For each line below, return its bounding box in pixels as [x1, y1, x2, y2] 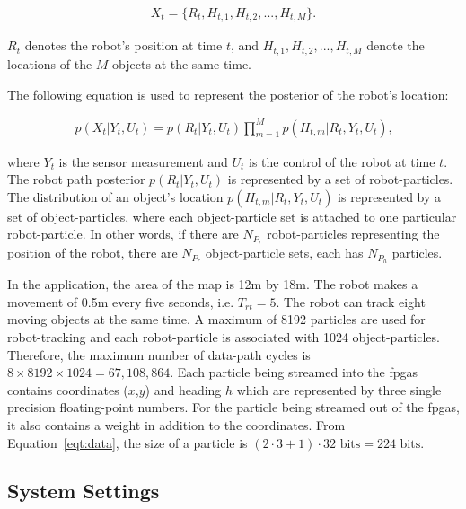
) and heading [145, 380, 222, 399]
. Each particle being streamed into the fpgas [170, 363, 418, 382]
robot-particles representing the [267, 224, 440, 243]
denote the [366, 36, 425, 55]
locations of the [7, 54, 92, 73]
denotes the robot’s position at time [24, 36, 223, 55]
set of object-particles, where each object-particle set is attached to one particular [7, 206, 457, 225]
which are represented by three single [236, 380, 442, 399]
